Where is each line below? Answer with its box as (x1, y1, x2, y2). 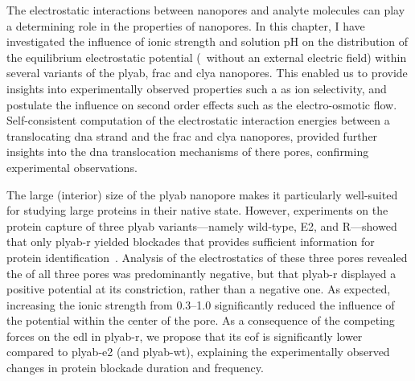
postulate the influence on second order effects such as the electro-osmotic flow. (6, 96, 397, 113)
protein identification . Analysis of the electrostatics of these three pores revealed (6, 248, 408, 265)
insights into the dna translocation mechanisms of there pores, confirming (6, 143, 369, 160)
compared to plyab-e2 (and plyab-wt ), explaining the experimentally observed (6, 343, 390, 360)
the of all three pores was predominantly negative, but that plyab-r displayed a (6, 264, 397, 281)
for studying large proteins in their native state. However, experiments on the (6, 202, 388, 219)
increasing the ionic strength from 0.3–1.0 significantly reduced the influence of (6, 296, 395, 313)
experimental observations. (6, 158, 138, 175)
